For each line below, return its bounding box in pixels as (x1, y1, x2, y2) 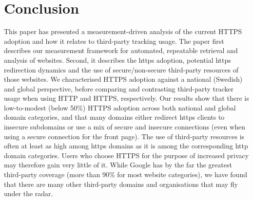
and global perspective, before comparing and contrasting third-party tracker (4, 83, 234, 93)
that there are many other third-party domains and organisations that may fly (4, 179, 238, 189)
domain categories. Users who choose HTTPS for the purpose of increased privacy (4, 150, 249, 160)
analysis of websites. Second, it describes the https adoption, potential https (4, 55, 231, 65)
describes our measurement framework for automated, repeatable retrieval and (4, 45, 238, 55)
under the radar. (4, 188, 53, 199)
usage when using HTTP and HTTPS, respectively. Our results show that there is (4, 93, 249, 103)
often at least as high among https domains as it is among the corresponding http (4, 141, 248, 151)
